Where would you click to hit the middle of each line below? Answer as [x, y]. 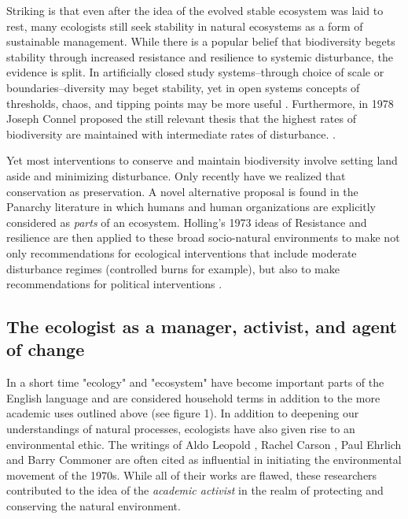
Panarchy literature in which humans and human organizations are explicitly [191, 207]
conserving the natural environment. [94, 506]
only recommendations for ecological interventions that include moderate [182, 252]
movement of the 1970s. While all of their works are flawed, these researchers [192, 475]
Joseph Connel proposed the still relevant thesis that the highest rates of [181, 119]
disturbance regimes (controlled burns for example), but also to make [173, 268]
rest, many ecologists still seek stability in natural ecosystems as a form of [185, 26]
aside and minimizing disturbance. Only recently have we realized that [176, 175]
